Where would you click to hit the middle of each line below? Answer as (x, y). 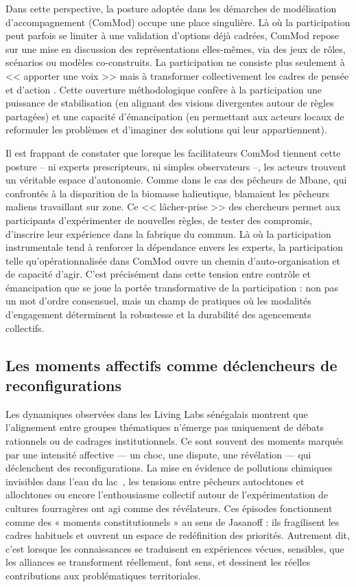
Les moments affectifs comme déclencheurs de (171, 365)
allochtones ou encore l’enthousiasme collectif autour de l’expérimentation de (167, 495)
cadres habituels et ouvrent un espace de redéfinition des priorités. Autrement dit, (178, 535)
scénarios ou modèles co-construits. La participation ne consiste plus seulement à (175, 62)
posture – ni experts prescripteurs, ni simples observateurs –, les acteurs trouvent (176, 166)
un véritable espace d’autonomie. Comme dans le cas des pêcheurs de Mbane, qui (176, 180)
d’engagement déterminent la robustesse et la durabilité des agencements (158, 314)
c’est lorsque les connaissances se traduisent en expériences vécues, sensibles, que (175, 548)
